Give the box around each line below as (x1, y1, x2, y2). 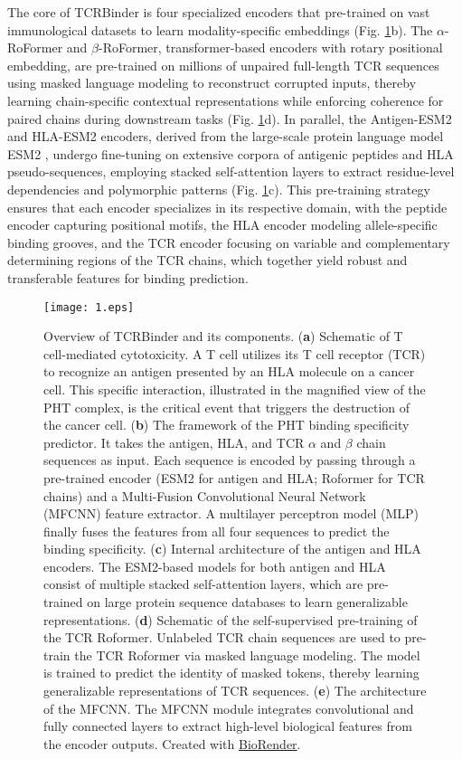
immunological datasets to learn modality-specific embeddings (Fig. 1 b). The (7, 20, 433, 39)
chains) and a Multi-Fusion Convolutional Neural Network (43, 486, 366, 505)
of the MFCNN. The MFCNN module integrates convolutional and (43, 698, 414, 717)
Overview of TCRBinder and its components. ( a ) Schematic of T (43, 327, 403, 346)
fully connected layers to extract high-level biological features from (43, 716, 412, 735)
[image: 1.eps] (43, 300, 135, 314)
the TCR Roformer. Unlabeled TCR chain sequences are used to (43, 628, 401, 647)
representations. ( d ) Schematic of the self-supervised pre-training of (43, 610, 418, 629)
